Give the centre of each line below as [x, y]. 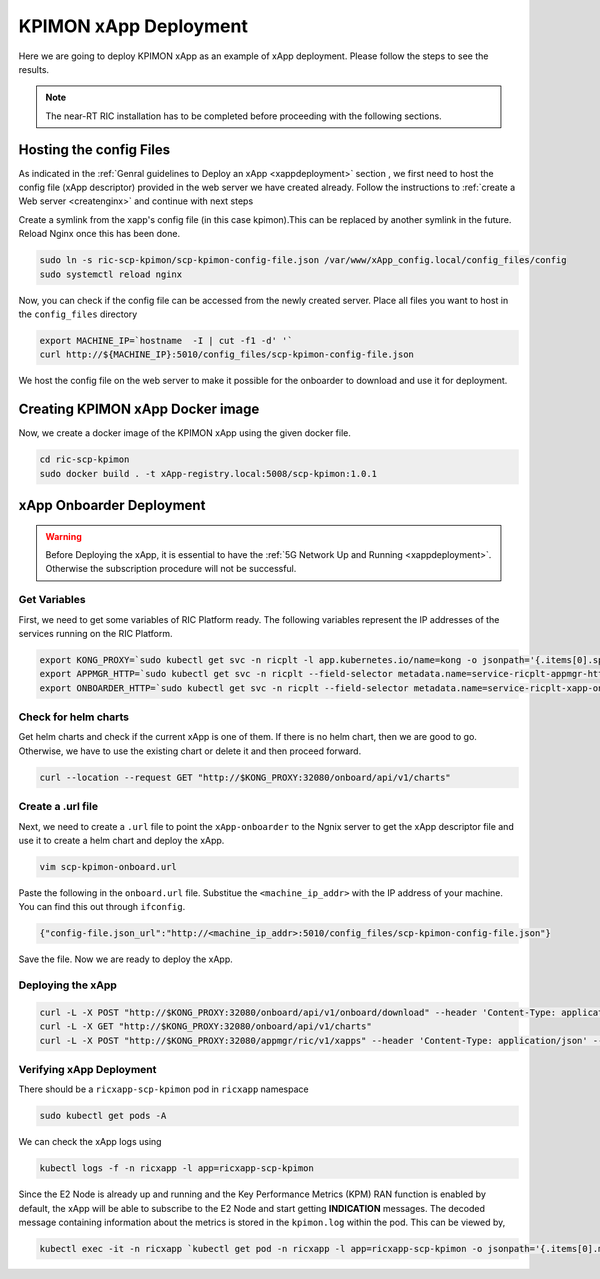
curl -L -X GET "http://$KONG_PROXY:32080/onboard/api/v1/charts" [205, 1026]
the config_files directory [78, 314]
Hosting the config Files [94, 149]
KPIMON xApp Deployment [133, 26]
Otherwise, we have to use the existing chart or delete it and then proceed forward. [190, 751]
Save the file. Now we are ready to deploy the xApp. [126, 959]
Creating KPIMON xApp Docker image [139, 409]
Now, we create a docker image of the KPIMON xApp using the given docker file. [185, 433]
